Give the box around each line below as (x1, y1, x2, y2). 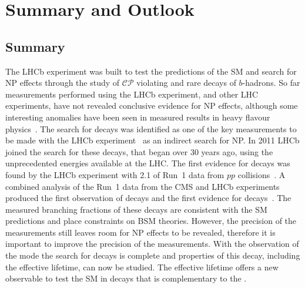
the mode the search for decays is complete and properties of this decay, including (5, 249, 300, 262)
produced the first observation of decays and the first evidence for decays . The (5, 192, 291, 204)
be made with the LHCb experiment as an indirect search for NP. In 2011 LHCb (5, 134, 300, 146)
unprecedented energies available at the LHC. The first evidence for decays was (5, 157, 290, 169)
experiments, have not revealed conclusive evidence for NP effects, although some (5, 99, 298, 112)
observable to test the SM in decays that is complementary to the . (5, 272, 247, 284)
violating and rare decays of (136, 76, 236, 89)
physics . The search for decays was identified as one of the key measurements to (5, 122, 297, 135)
